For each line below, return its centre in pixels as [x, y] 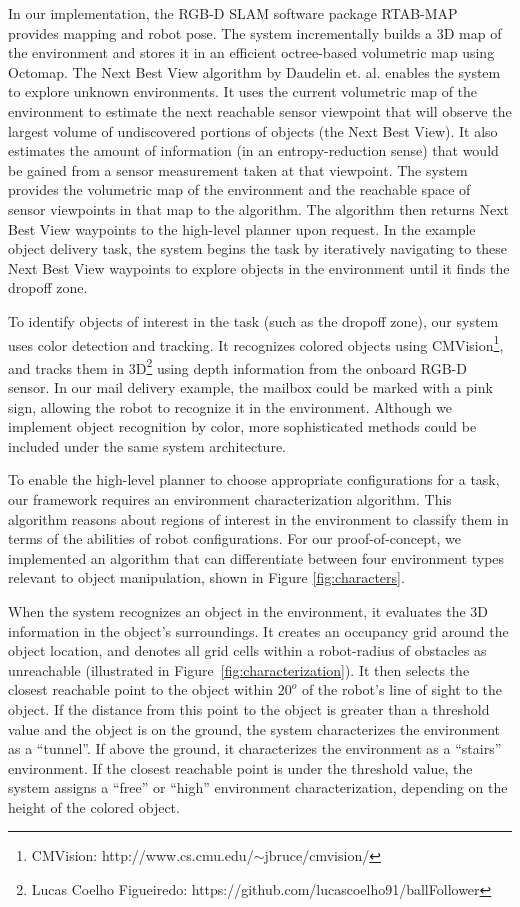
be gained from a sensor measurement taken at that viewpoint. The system [238, 169]
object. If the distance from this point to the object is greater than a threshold [249, 708]
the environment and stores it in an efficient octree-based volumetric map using [251, 52]
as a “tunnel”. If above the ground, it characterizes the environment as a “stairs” [255, 748]
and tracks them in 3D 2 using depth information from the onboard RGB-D [237, 366]
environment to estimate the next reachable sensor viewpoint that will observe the [260, 110]
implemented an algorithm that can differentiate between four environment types [256, 557]
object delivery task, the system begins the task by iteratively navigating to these [258, 248]
